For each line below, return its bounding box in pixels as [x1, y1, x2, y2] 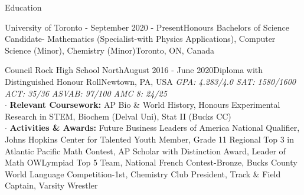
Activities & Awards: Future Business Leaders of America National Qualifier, [9, 121, 300, 134]
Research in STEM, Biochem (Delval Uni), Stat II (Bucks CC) [5, 110, 231, 122]
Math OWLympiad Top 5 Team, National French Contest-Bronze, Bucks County [5, 156, 298, 168]
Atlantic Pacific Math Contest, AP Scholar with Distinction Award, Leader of [5, 144, 286, 157]
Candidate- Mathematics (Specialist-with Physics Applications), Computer [5, 32, 276, 45]
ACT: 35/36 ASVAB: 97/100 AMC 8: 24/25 [5, 87, 167, 99]
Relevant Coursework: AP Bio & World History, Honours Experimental [9, 98, 280, 111]
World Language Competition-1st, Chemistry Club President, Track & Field [5, 167, 281, 180]
